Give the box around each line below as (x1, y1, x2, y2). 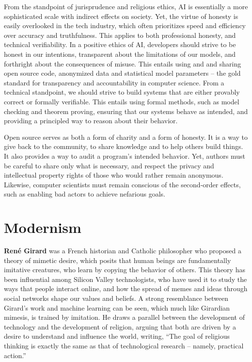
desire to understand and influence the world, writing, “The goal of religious (4, 331, 230, 341)
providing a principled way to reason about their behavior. (4, 115, 178, 126)
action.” (4, 350, 26, 360)
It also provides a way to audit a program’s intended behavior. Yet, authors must (4, 150, 245, 161)
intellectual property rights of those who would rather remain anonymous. (4, 170, 223, 180)
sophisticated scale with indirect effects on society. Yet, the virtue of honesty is (4, 11, 238, 21)
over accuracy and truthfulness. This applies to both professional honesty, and (4, 30, 236, 40)
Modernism (4, 217, 81, 237)
